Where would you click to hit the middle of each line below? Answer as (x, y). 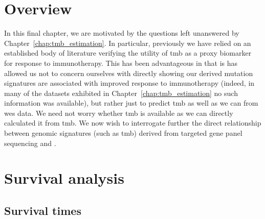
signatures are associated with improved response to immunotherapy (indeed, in (129, 83)
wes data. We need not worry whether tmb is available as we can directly (119, 113)
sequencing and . (30, 143)
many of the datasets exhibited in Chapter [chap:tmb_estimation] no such (121, 93)
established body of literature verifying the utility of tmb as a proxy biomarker (128, 53)
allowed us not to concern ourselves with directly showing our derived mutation (129, 73)
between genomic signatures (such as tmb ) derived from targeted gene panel (123, 133)
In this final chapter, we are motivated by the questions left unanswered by (122, 33)
